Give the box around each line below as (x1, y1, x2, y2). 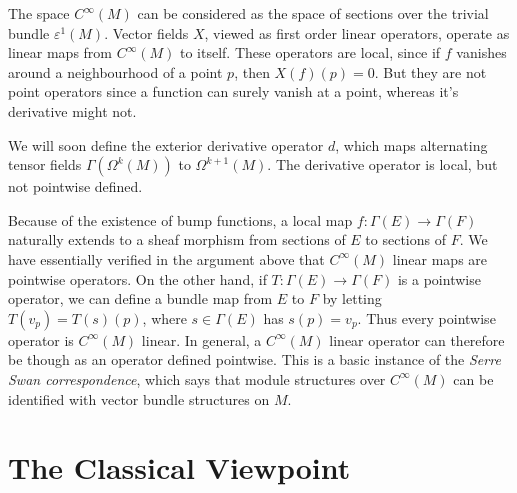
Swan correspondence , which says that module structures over (8, 368, 386, 389)
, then (234, 61, 270, 82)
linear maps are (392, 248, 488, 269)
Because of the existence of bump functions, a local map (8, 209, 353, 230)
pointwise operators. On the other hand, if (8, 268, 267, 289)
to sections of (365, 229, 446, 250)
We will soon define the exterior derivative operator (8, 134, 324, 155)
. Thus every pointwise (357, 307, 496, 328)
